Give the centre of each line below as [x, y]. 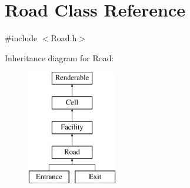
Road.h [64, 38]
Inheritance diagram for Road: [59, 57]
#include [21, 38]
